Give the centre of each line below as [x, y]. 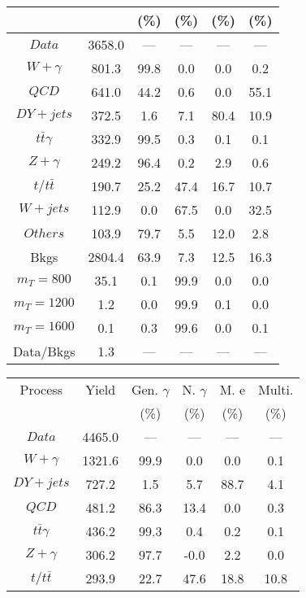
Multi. [276, 389]
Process [41, 389]
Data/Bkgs [44, 351]
